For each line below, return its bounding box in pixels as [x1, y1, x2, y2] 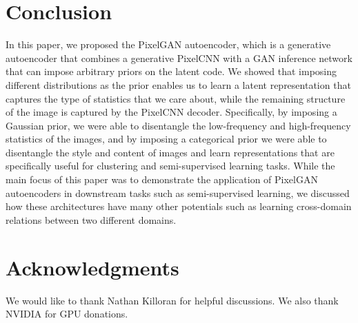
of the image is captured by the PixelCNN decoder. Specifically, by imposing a [6, 105, 337, 119]
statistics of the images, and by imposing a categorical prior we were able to [6, 132, 327, 146]
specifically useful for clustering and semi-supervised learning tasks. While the [6, 158, 335, 173]
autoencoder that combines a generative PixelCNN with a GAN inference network [6, 50, 352, 65]
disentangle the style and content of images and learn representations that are [6, 145, 335, 159]
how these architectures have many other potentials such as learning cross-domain [6, 199, 352, 213]
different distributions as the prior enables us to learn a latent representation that [6, 77, 351, 92]
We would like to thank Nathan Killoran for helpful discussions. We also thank [6, 293, 339, 307]
